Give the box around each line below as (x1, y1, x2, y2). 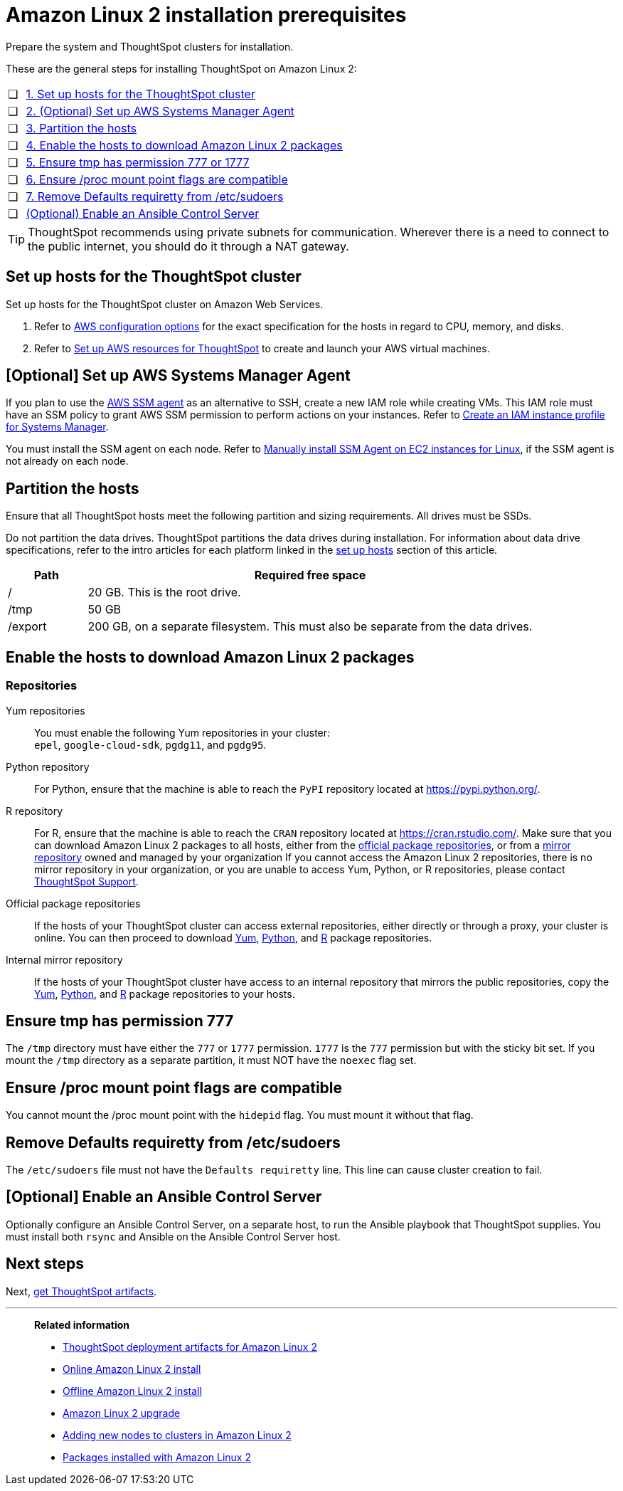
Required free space (254, 568, 366, 583)
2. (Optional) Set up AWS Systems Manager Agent (26, 103, 294, 118)
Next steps (6, 1255, 84, 1273)
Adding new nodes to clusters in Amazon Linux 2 (63, 1428, 292, 1441)
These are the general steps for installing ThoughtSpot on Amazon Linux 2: (6, 62, 357, 75)
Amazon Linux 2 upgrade (63, 1406, 181, 1419)
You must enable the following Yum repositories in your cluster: (34, 726, 331, 739)
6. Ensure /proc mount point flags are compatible (26, 172, 288, 186)
